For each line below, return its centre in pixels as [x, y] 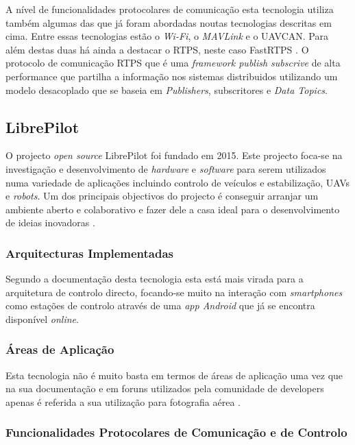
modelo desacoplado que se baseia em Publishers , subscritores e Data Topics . [167, 89]
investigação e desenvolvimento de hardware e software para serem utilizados [166, 168]
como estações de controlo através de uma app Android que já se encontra [160, 305]
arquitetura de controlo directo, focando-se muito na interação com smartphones [174, 292]
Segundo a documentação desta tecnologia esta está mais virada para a [155, 279]
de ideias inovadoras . [50, 222]
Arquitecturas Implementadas [90, 253]
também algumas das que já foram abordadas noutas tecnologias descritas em [169, 22]
